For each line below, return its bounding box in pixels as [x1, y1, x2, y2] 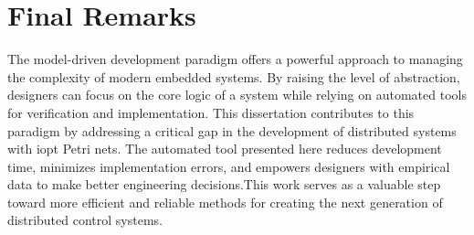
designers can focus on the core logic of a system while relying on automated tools [7, 85, 467, 104]
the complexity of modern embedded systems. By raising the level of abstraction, [7, 67, 460, 86]
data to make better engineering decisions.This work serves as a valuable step [7, 175, 441, 194]
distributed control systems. [7, 210, 163, 230]
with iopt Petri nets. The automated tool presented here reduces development [7, 139, 442, 158]
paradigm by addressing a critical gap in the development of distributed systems [7, 121, 457, 140]
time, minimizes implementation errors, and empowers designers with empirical [7, 156, 450, 176]
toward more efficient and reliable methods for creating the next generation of [7, 192, 443, 211]
